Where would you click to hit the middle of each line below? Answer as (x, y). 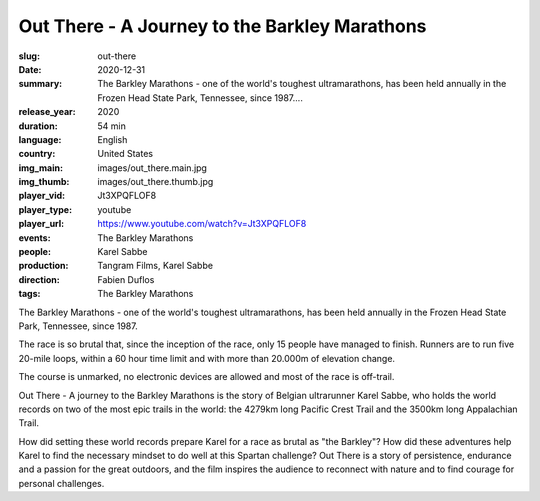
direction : (39, 279)
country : (37, 154)
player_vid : (41, 196)
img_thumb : (44, 182)
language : (40, 139)
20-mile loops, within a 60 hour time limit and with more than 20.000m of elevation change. (206, 358)
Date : (30, 69)
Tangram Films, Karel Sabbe (155, 266)
